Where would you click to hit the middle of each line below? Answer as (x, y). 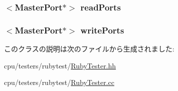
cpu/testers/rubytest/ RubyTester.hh (60, 65)
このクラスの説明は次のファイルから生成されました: (89, 49)
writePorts (102, 30)
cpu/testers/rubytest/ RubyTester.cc (59, 82)
